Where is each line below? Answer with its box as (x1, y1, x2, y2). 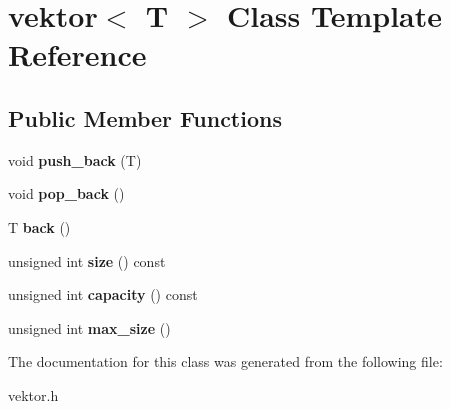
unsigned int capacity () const (8, 284, 198, 305)
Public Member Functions (8, 102, 282, 133)
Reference (8, 34, 147, 75)
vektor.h (8, 384, 59, 405)
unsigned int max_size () (8, 317, 171, 338)
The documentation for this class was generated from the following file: (8, 351, 443, 372)
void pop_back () (8, 183, 125, 204)
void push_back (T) (8, 149, 142, 170)
